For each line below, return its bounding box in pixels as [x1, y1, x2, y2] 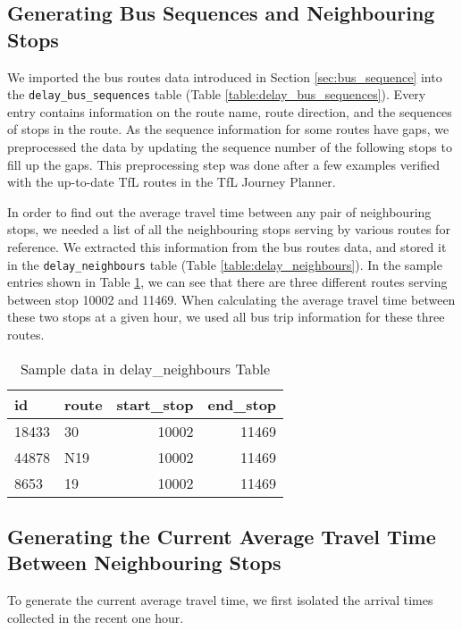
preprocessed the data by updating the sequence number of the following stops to [7, 138, 452, 156]
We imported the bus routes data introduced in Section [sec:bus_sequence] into [7, 67, 442, 86]
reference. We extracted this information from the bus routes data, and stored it [7, 238, 447, 256]
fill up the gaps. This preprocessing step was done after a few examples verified [7, 155, 441, 173]
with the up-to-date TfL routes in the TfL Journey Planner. [7, 172, 336, 191]
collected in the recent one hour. [7, 608, 184, 626]
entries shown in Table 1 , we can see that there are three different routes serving [7, 273, 448, 291]
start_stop [116, 393, 194, 415]
